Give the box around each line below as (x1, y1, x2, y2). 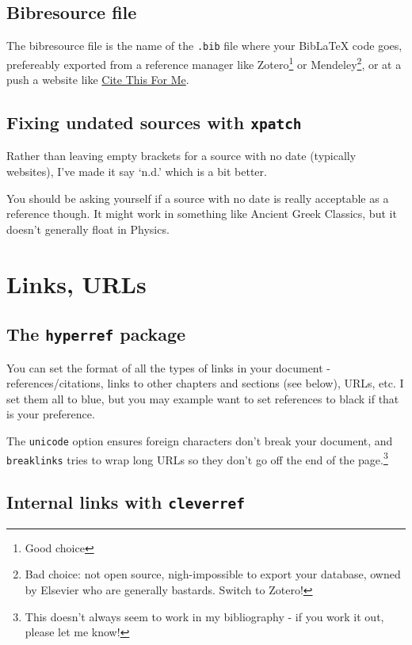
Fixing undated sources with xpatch (6, 110, 302, 135)
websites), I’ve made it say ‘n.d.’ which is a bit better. (6, 163, 267, 180)
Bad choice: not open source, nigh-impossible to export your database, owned (25, 566, 401, 582)
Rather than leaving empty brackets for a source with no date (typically (6, 147, 357, 164)
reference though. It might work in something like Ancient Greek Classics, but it (6, 205, 397, 222)
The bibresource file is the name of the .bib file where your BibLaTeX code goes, (6, 37, 402, 54)
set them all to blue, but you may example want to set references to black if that (6, 390, 399, 406)
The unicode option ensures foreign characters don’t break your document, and (6, 432, 393, 448)
